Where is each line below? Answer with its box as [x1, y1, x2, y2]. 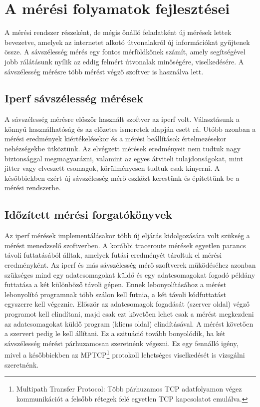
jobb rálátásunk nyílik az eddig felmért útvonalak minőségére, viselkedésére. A [4, 56, 244, 66]
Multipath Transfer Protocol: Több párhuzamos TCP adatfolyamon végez [16, 384, 242, 394]
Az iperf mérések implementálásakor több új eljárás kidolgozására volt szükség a [4, 230, 250, 241]
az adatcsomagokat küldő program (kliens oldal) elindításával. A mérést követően [4, 318, 254, 329]
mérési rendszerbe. [4, 182, 61, 193]
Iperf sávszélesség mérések [4, 90, 143, 106]
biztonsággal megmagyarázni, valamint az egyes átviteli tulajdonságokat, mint [4, 153, 244, 163]
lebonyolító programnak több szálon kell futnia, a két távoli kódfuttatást [4, 289, 227, 299]
